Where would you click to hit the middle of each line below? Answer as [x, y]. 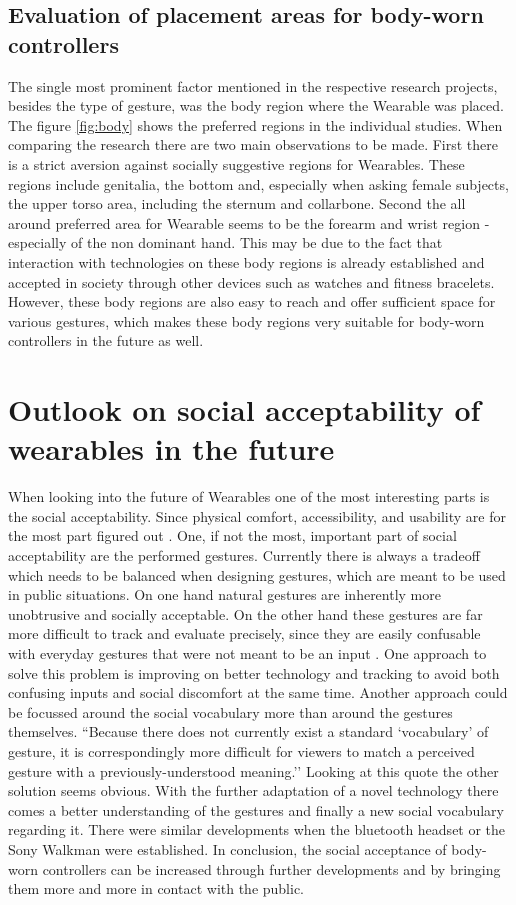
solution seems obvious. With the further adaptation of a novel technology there [253, 790]
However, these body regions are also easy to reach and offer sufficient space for [252, 301]
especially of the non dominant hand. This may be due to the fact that [225, 242]
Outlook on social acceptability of [244, 409]
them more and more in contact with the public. [156, 888]
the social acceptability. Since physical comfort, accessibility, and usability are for [257, 515]
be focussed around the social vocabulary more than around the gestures [230, 711]
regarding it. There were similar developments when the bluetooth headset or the [257, 829]
